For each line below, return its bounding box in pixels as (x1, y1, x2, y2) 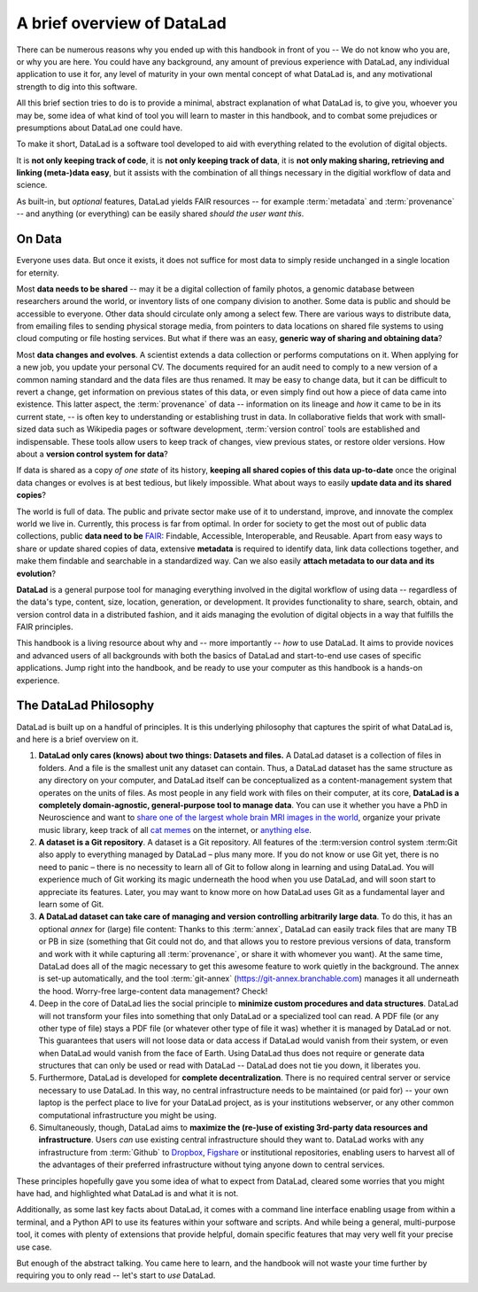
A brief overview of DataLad (16, 13, 227, 33)
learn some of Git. (38, 899, 104, 910)
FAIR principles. (16, 621, 73, 633)
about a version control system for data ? (16, 448, 168, 459)
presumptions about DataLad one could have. (16, 122, 183, 133)
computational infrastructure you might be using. (38, 1109, 217, 1120)
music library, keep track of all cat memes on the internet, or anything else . (38, 824, 312, 835)
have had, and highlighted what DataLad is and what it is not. (16, 1188, 239, 1198)
